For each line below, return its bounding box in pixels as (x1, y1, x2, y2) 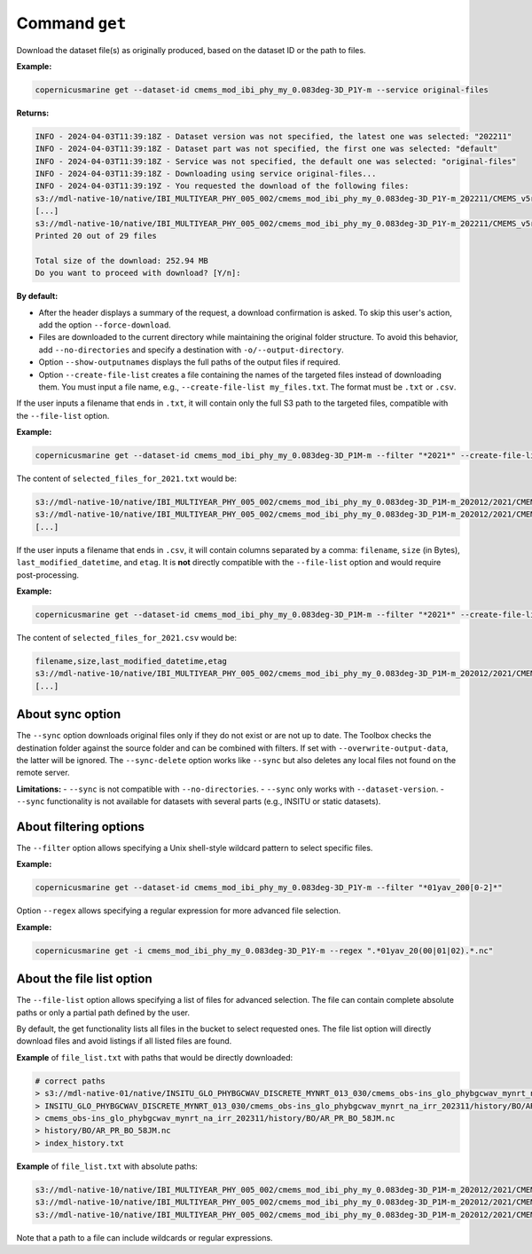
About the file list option (16, 972, 153, 987)
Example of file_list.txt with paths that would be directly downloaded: (16, 1052, 293, 1062)
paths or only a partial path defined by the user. (16, 1007, 191, 1018)
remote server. (16, 768, 70, 778)
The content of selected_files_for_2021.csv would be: (16, 632, 238, 643)
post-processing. (16, 569, 80, 580)
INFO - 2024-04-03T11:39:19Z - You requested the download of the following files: (35, 181, 410, 191)
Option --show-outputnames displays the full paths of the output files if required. (38, 357, 340, 367)
